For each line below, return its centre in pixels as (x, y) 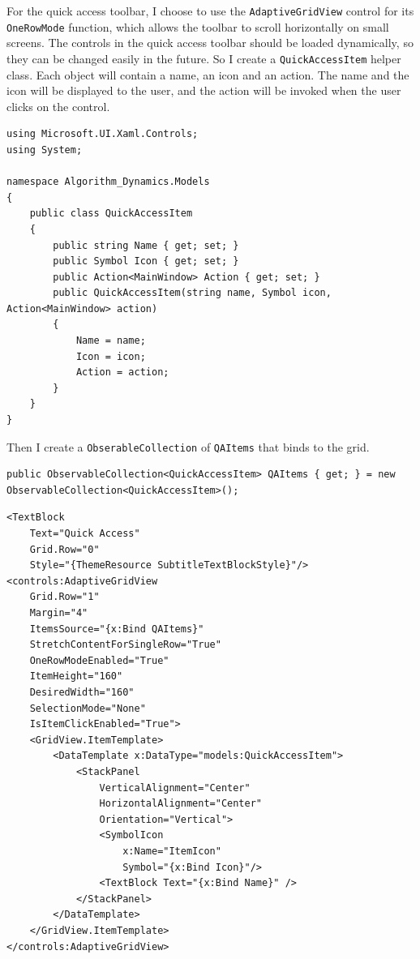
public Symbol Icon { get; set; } (146, 261)
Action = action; (122, 372)
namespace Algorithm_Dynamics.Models (108, 182)
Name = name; (111, 341)
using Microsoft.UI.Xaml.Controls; (103, 134)
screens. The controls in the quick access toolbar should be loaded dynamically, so (210, 43)
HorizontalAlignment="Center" (180, 804)
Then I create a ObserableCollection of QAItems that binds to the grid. (188, 446)
